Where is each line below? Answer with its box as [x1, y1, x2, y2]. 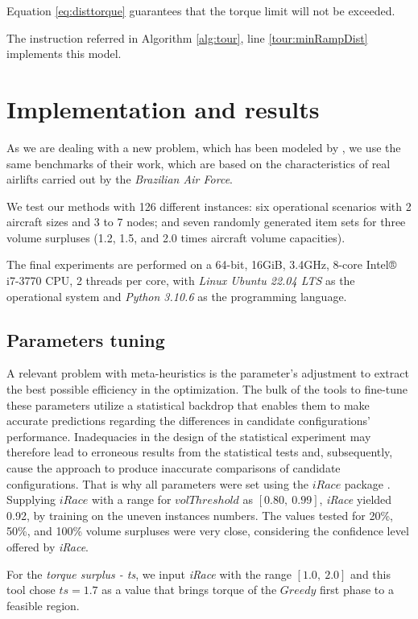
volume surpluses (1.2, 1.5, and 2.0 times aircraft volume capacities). [6, 229, 346, 246]
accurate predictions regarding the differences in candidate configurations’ [6, 412, 370, 429]
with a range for [91, 491, 172, 508]
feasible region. [6, 596, 80, 613]
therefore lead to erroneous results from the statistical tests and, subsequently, [6, 444, 393, 460]
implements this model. [6, 45, 122, 62]
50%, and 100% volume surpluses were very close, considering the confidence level [6, 522, 409, 539]
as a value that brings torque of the [101, 581, 277, 598]
